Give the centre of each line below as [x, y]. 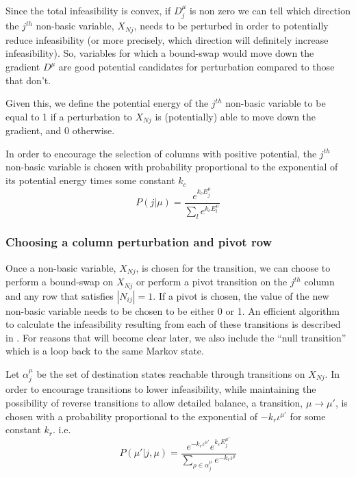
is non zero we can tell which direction [270, 10]
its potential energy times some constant [90, 180]
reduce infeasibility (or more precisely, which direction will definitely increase [167, 39]
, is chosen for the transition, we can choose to [233, 267]
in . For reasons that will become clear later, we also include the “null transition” [176, 337]
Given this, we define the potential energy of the [107, 103]
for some [308, 416]
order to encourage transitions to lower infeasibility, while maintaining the [161, 389]
